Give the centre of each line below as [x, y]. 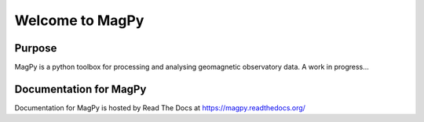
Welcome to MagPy [79, 20]
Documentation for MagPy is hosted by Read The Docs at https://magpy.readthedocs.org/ [160, 108]
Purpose [36, 48]
